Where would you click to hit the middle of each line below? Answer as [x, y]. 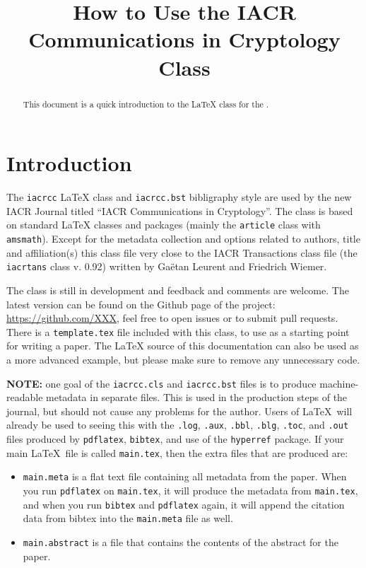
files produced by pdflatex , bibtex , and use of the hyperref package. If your [175, 439]
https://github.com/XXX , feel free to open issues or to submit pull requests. [172, 318]
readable [25, 397]
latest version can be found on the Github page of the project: [141, 304]
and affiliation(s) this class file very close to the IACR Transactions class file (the [182, 252]
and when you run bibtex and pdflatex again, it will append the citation [184, 504]
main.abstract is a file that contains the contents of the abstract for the [181, 542]
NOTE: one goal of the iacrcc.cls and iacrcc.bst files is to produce [161, 383]
